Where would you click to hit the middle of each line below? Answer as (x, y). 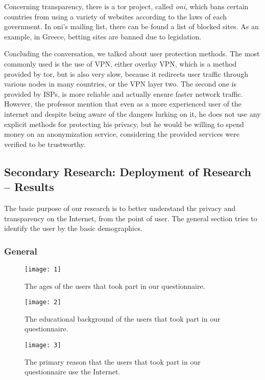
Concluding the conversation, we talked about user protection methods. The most (132, 54)
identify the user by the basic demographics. (73, 228)
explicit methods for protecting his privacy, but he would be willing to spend (124, 124)
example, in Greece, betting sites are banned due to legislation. (103, 36)
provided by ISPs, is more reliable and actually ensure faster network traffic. (124, 93)
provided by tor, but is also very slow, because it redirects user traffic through (126, 73)
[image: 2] (43, 302)
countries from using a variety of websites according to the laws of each (116, 16)
